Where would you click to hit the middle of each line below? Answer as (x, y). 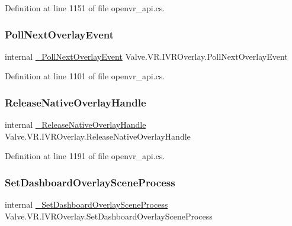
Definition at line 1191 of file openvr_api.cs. (85, 156)
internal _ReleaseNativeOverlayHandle (76, 125)
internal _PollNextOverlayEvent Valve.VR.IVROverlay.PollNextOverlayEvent (146, 56)
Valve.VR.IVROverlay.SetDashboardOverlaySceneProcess (109, 216)
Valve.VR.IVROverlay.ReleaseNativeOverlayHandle (98, 136)
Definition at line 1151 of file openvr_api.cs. (85, 8)
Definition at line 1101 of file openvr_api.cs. (85, 76)
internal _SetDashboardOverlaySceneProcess (86, 204)
